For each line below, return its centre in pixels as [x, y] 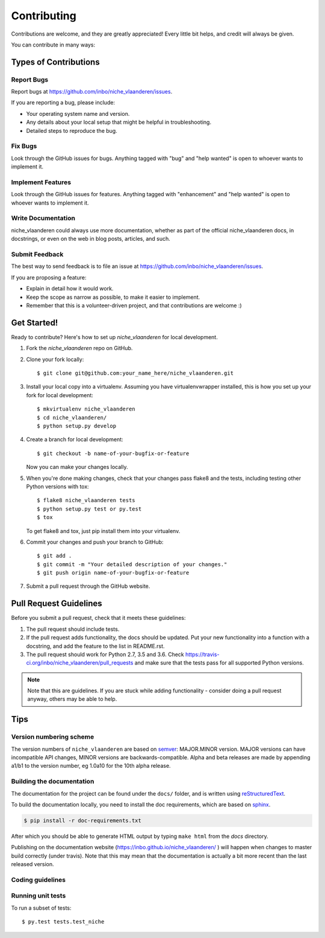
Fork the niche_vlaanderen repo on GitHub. [79, 348]
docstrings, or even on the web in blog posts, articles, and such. [91, 239]
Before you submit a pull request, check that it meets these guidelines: [98, 618]
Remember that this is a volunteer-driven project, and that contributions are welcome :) [134, 305]
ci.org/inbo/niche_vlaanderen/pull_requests [80, 663]
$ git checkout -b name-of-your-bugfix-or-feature [113, 453]
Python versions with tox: [58, 487]
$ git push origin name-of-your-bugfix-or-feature [113, 573]
